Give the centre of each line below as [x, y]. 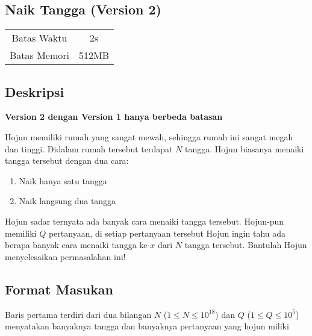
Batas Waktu [39, 38]
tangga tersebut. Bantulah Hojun [246, 245]
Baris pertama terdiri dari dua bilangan [78, 314]
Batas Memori [40, 55]
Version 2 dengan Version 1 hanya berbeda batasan [114, 117]
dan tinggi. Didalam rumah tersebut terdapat [89, 148]
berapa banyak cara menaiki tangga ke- [78, 245]
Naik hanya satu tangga [63, 180]
